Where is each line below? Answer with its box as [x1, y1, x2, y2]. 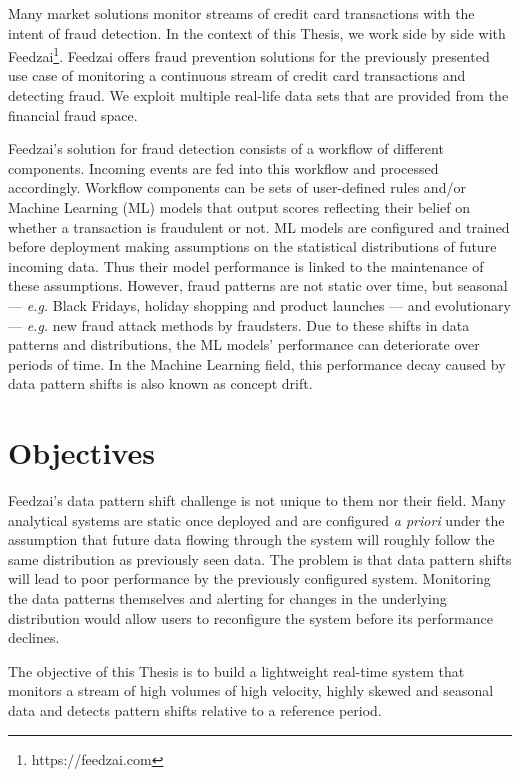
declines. [8, 627, 60, 648]
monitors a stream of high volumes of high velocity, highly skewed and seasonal [8, 680, 494, 701]
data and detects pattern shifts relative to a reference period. [8, 700, 382, 720]
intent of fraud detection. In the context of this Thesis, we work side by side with [8, 22, 506, 43]
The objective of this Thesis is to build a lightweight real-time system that [8, 660, 465, 681]
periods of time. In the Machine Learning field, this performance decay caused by [8, 353, 506, 374]
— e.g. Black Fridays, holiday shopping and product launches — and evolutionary [8, 294, 511, 315]
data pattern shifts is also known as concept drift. [8, 373, 313, 394]
